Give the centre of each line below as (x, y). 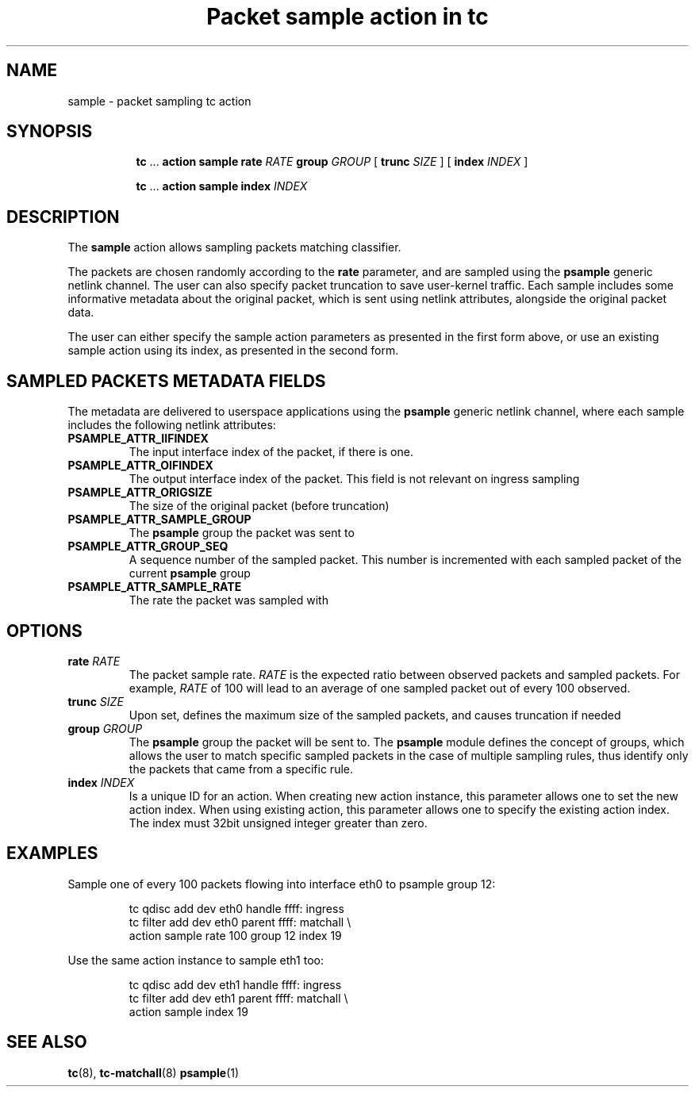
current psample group (190, 573)
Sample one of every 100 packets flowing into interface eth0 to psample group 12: (282, 884)
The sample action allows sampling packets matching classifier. (234, 247)
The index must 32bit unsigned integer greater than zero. (278, 823)
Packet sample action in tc (347, 17)
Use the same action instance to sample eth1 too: (196, 960)
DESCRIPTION (63, 217)
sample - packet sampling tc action (159, 101)
